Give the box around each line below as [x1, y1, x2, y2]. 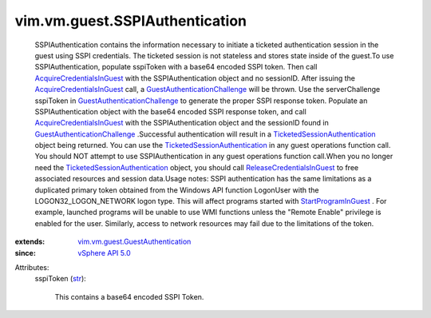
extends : [14, 237, 45, 247]
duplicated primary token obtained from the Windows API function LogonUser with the [34, 185, 319, 195]
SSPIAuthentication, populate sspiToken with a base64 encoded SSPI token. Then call [34, 62, 318, 72]
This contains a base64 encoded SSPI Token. [54, 292, 204, 301]
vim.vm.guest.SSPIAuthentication [14, 12, 247, 30]
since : [14, 248, 36, 257]
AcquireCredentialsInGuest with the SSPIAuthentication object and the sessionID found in [34, 118, 329, 128]
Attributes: [14, 262, 49, 272]
